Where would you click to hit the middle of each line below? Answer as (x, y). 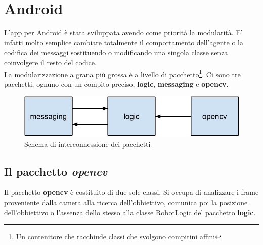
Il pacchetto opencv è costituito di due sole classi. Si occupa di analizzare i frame (131, 192)
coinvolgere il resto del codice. (50, 62)
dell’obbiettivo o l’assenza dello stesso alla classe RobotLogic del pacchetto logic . (130, 212)
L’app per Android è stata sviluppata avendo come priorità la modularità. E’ (123, 33)
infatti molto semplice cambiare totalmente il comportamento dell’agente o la (124, 42)
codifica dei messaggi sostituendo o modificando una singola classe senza (116, 52)
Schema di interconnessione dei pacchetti (87, 144)
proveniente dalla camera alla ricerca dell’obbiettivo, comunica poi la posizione (126, 202)
